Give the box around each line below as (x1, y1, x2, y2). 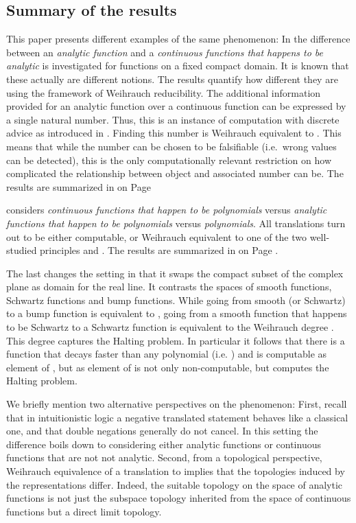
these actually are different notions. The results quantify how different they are (6, 71, 338, 86)
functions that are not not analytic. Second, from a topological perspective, (6, 450, 322, 465)
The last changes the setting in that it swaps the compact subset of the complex (6, 266, 344, 280)
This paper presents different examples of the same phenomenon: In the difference (6, 32, 351, 46)
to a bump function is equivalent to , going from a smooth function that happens (6, 306, 347, 321)
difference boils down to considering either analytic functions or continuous (6, 437, 321, 451)
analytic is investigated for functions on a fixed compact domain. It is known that (6, 58, 349, 73)
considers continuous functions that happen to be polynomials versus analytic (6, 202, 327, 217)
